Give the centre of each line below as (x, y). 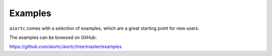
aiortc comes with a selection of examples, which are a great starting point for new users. (104, 28)
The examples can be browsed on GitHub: (53, 37)
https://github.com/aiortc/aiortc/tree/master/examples (65, 47)
